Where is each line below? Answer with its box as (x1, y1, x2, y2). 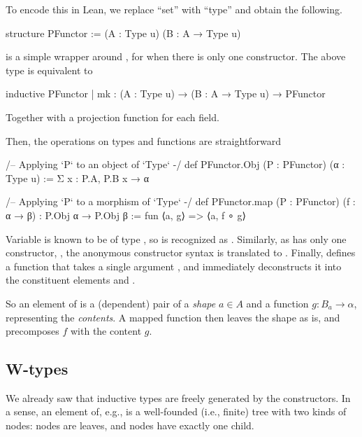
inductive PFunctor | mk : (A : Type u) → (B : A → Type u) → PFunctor (6, 86, 326, 101)
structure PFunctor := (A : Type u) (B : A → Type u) (6, 25, 241, 40)
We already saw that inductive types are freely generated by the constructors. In (6, 390, 351, 405)
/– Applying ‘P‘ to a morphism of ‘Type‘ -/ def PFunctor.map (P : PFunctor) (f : (6, 194, 356, 209)
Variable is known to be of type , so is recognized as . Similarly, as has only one (6, 231, 347, 246)
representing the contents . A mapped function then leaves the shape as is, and (6, 310, 340, 324)
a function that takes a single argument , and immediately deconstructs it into (6, 258, 342, 273)
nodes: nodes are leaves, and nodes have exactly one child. (6, 418, 254, 433)
